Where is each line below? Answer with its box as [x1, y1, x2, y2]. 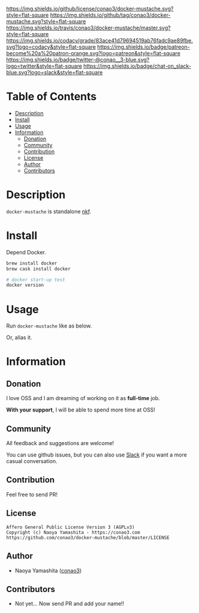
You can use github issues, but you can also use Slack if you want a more [6, 451, 187, 458]
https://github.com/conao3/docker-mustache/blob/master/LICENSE [6, 534, 170, 540]
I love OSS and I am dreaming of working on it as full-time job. [6, 395, 160, 402]
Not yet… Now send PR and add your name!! [14, 600, 124, 608]
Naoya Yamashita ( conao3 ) [14, 567, 82, 574]
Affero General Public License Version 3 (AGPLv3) [6, 524, 135, 530]
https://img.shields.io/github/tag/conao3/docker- [50, 11, 171, 19]
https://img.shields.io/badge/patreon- [97, 43, 190, 50]
